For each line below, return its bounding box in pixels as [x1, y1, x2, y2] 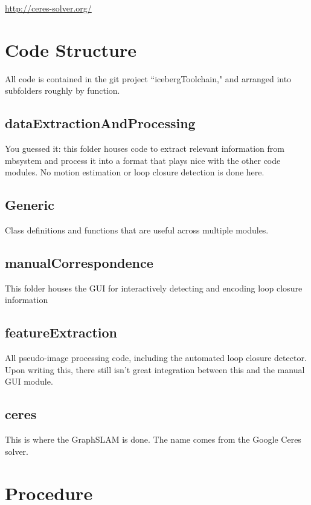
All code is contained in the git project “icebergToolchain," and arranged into [5, 72, 292, 85]
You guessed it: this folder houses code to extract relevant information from [5, 142, 284, 155]
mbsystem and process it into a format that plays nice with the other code [5, 154, 281, 166]
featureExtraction [5, 323, 118, 342]
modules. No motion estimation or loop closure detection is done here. [5, 166, 265, 178]
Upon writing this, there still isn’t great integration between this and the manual [5, 363, 305, 376]
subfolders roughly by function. [5, 84, 120, 97]
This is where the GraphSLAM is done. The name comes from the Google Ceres [5, 433, 301, 446]
